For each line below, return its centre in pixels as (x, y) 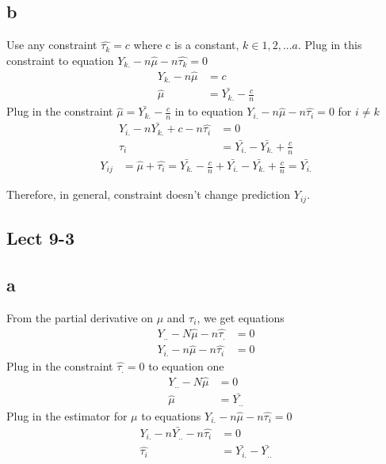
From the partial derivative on (80, 317)
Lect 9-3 (40, 238)
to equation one (186, 365)
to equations (171, 415)
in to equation (209, 111)
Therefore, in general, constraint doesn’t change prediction (149, 194)
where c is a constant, (186, 45)
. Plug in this (330, 45)
